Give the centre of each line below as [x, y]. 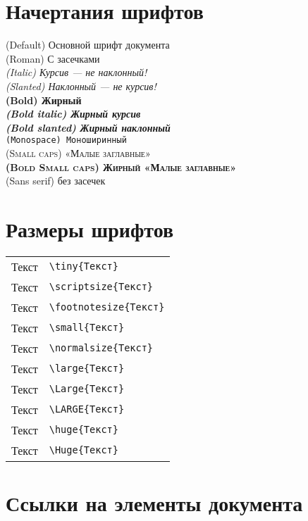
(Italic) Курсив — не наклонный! [76, 72]
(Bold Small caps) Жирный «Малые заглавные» [121, 167]
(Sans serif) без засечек [56, 181]
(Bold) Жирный [44, 100]
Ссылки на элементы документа [154, 503]
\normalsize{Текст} [101, 348]
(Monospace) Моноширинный [66, 140]
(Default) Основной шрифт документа [88, 45]
